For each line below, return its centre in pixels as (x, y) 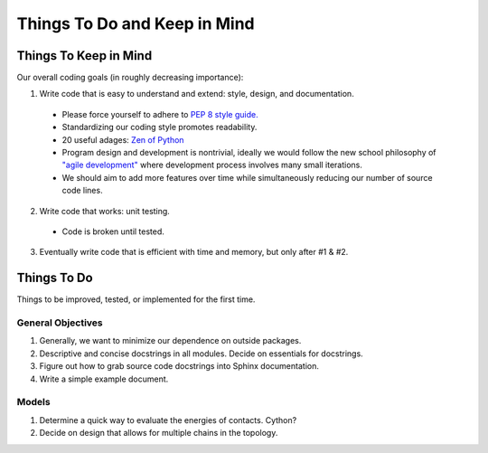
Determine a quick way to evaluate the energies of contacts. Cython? (168, 420)
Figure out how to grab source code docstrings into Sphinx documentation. (179, 366)
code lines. (82, 191)
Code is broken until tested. (113, 231)
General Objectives (60, 323)
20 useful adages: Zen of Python (123, 139)
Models (33, 402)
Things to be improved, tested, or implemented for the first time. (136, 299)
